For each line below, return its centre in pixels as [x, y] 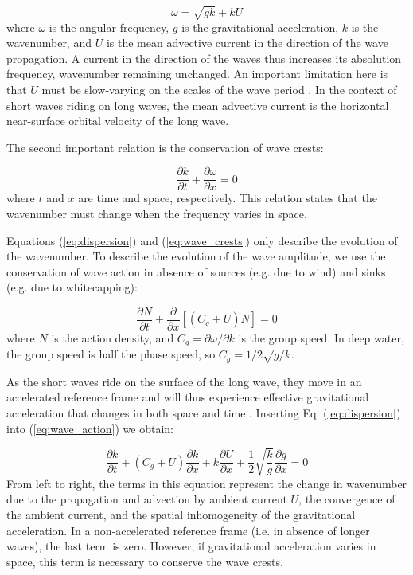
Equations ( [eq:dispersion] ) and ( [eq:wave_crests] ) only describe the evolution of [202, 240]
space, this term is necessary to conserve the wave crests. [145, 561]
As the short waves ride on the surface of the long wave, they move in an [184, 381]
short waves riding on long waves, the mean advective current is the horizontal [198, 105]
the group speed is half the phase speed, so [111, 354]
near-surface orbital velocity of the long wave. [118, 121]
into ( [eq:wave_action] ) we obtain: [90, 428]
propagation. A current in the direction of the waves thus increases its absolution [204, 58]
